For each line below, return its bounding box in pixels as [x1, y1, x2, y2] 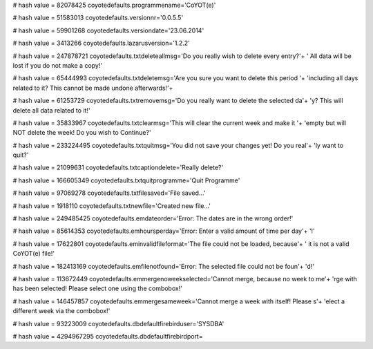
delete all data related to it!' [12, 106, 90, 114]
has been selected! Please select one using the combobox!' [12, 284, 183, 293]
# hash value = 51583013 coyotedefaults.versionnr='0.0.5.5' [12, 14, 184, 22]
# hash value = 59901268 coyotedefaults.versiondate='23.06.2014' [12, 26, 204, 35]
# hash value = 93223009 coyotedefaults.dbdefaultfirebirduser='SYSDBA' [12, 319, 224, 328]
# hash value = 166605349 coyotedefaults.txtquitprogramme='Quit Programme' [12, 176, 240, 185]
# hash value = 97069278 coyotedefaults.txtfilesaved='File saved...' [12, 189, 206, 197]
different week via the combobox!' [12, 307, 111, 315]
